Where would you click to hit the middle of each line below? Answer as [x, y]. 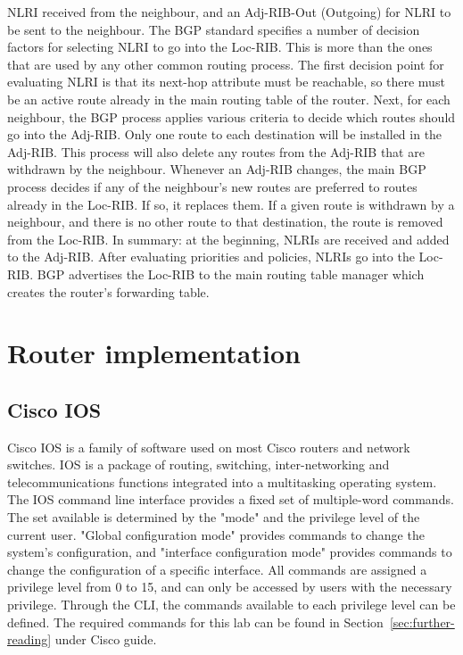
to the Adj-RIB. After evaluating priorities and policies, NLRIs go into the [211, 257]
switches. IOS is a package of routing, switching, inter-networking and [198, 464]
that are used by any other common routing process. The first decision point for [226, 64]
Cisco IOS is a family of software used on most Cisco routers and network [209, 447]
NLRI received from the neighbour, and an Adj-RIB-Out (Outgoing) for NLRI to [229, 12]
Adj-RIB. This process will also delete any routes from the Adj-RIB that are [216, 151]
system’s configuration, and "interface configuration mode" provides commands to [230, 552]
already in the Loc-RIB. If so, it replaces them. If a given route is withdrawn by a [231, 204]
